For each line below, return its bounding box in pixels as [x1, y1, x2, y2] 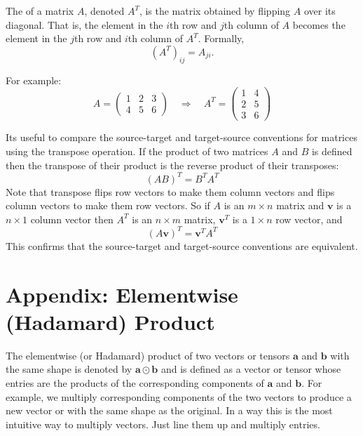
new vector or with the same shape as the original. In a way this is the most [6, 403, 333, 418]
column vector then [30, 211, 114, 226]
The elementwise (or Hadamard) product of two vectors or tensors [6, 348, 290, 362]
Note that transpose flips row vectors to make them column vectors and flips [6, 184, 335, 199]
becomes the [292, 17, 345, 32]
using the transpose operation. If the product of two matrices [6, 143, 268, 158]
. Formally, [198, 31, 245, 46]
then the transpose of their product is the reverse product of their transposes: [6, 157, 339, 172]
